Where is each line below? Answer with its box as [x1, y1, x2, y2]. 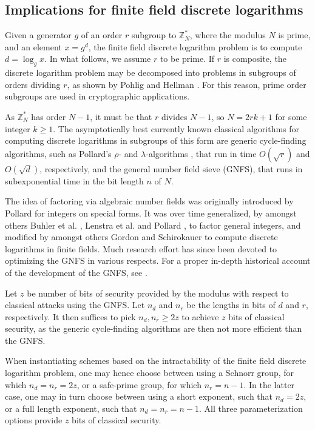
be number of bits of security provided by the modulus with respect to [27, 286, 289, 299]
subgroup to [131, 29, 177, 41]
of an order [81, 29, 123, 41]
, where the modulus [189, 29, 266, 41]
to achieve [181, 310, 219, 323]
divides [161, 110, 188, 123]
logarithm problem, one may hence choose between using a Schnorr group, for [5, 366, 294, 379]
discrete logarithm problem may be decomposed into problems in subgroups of [5, 66, 296, 79]
